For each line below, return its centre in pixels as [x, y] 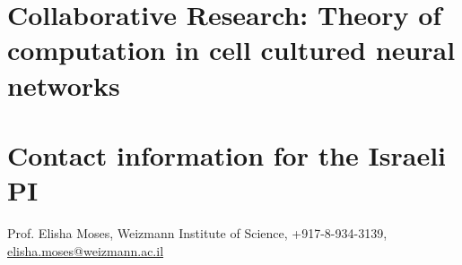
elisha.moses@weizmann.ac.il [86, 250]
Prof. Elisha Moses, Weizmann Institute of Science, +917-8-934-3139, [197, 233]
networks [64, 85]
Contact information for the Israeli [227, 154]
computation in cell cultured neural [231, 50]
